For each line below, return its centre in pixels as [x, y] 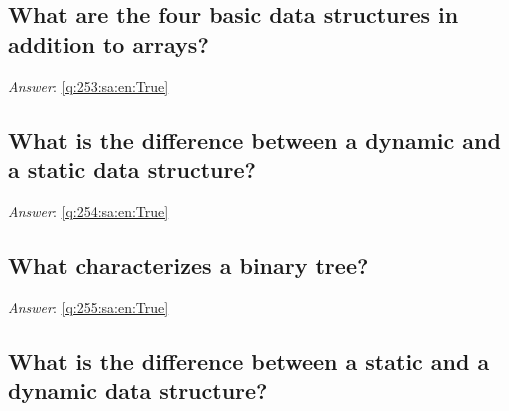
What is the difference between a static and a [249, 360]
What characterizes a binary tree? [188, 264]
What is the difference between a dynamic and [254, 139]
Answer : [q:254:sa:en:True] [88, 210]
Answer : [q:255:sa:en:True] [88, 306]
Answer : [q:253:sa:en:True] [88, 85]
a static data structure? [132, 168]
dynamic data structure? [138, 389]
